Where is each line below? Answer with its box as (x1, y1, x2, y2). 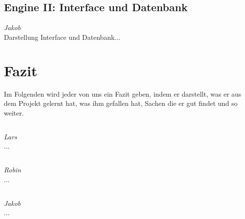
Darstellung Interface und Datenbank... (4, 32, 120, 42)
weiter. (4, 107, 24, 118)
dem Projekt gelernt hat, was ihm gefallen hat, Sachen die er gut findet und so (4, 98, 238, 108)
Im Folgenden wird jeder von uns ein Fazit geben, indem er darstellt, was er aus (4, 88, 242, 99)
